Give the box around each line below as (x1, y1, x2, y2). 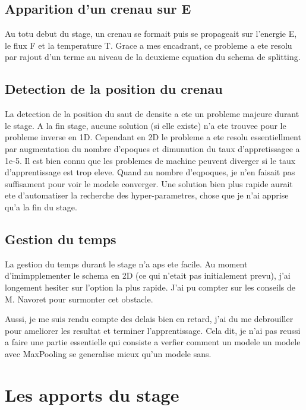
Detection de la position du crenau (5, 80, 223, 98)
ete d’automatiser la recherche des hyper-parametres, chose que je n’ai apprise (5, 189, 289, 201)
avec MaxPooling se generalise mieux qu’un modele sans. (5, 347, 212, 359)
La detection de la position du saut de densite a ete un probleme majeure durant (5, 108, 299, 120)
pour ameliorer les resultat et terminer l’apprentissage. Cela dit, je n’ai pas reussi (5, 324, 301, 336)
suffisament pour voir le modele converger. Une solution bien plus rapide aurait (5, 177, 293, 190)
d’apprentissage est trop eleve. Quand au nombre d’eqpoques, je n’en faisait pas (5, 166, 295, 178)
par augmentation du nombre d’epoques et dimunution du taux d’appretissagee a (5, 142, 300, 154)
